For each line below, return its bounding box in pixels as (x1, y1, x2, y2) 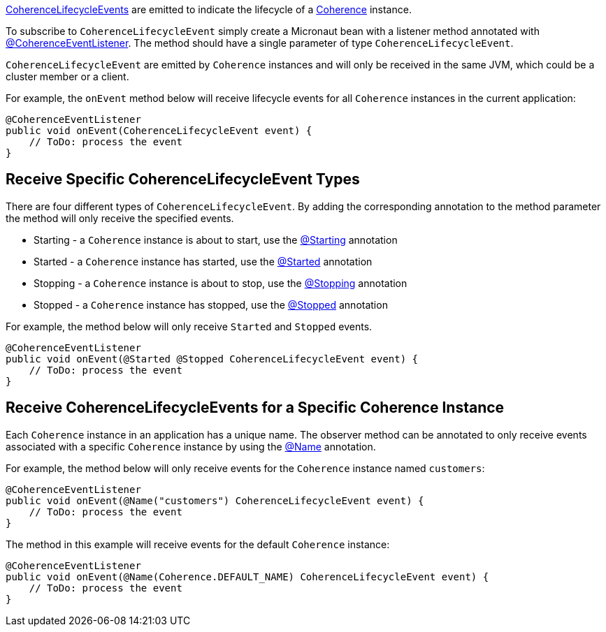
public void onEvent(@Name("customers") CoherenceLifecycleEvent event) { (6, 494, 424, 506)
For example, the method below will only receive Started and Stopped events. (6, 320, 373, 332)
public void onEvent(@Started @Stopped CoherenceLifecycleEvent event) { (6, 353, 419, 365)
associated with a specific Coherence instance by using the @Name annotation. (6, 440, 376, 453)
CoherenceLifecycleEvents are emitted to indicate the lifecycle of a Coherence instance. (6, 3, 412, 15)
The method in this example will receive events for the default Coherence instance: (6, 538, 390, 550)
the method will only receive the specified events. (6, 212, 234, 224)
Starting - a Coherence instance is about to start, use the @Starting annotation (34, 233, 398, 246)
